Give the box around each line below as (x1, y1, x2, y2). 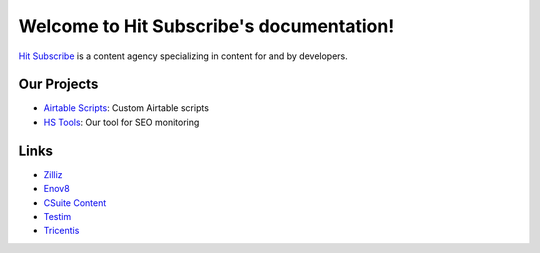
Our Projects (18, 76, 99, 93)
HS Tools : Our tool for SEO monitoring (43, 116, 200, 128)
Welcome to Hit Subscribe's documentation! (18, 15, 395, 37)
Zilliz (43, 168, 64, 180)
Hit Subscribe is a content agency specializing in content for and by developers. (18, 50, 349, 62)
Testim (43, 210, 72, 222)
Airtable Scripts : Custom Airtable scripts (43, 102, 210, 114)
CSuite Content (43, 196, 107, 209)
